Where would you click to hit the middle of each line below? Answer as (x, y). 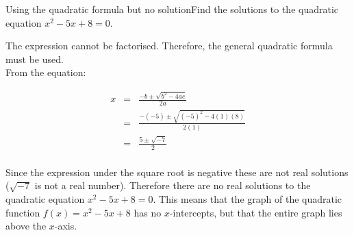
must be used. (35, 59)
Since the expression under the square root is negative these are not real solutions (177, 172)
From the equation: (46, 72)
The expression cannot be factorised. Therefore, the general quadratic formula (169, 46)
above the (26, 226)
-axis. (66, 226)
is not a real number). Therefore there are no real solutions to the (173, 185)
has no (148, 212)
